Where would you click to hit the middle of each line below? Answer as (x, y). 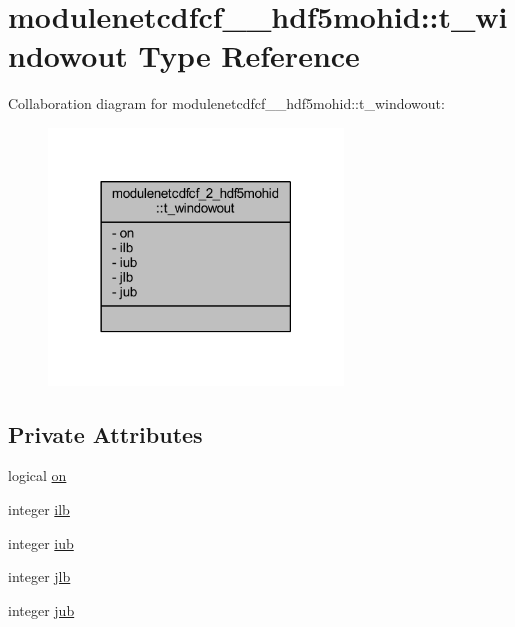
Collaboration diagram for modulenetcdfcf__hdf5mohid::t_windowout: (226, 103)
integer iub (41, 542)
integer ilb (39, 508)
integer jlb (39, 576)
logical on (37, 475)
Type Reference (249, 55)
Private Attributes (105, 433)
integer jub (41, 609)
